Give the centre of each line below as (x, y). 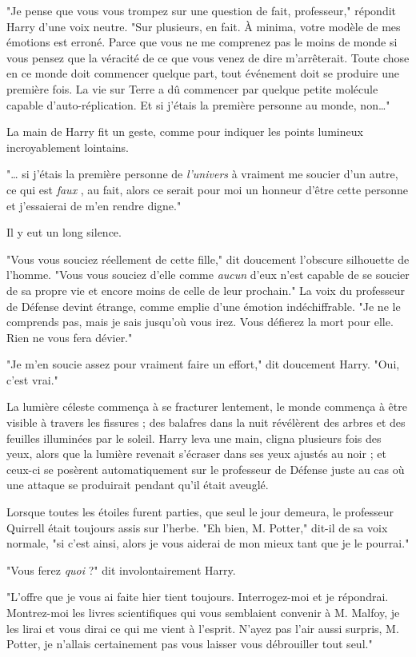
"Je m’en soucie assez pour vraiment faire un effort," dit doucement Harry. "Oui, (203, 364)
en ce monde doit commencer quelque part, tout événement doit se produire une (203, 73)
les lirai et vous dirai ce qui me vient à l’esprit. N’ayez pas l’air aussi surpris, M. (203, 628)
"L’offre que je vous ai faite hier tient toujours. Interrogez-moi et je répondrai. (198, 597)
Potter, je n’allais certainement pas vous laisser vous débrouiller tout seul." (190, 644)
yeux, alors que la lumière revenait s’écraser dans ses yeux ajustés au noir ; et (196, 454)
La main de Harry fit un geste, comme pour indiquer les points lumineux (185, 131)
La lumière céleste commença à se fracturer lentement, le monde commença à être (207, 406)
